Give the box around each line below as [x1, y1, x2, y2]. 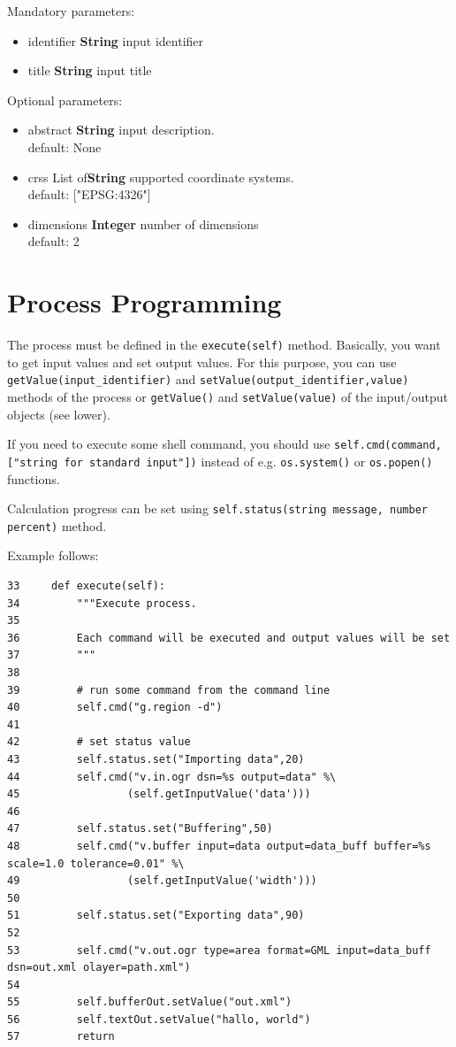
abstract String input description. [27, 120, 215, 139]
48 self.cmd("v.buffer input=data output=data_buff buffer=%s [7, 839, 431, 852]
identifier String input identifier [27, 31, 204, 50]
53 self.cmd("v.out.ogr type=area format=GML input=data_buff [7, 943, 431, 957]
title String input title [27, 61, 152, 80]
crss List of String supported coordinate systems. [27, 167, 294, 186]
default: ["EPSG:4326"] [27, 185, 151, 204]
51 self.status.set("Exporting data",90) [7, 909, 305, 922]
